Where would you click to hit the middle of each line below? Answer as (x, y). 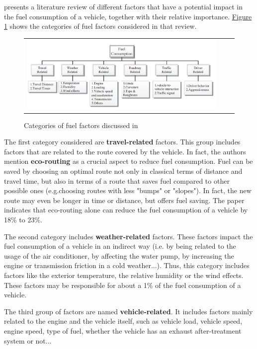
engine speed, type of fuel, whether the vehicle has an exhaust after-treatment (123, 330)
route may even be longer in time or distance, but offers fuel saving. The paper (124, 200)
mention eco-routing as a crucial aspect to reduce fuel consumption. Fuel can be (128, 161)
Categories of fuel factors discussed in (81, 125)
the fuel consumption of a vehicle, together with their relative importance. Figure (128, 16)
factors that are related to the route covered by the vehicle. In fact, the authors (125, 151)
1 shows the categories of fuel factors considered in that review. (100, 26)
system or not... (28, 340)
